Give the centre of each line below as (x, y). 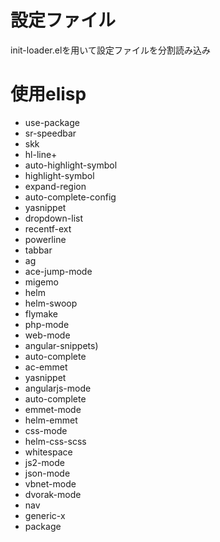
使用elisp (48, 94)
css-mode (46, 430)
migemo (41, 282)
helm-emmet (51, 420)
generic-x (45, 515)
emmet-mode (53, 409)
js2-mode (44, 462)
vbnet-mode (50, 483)
